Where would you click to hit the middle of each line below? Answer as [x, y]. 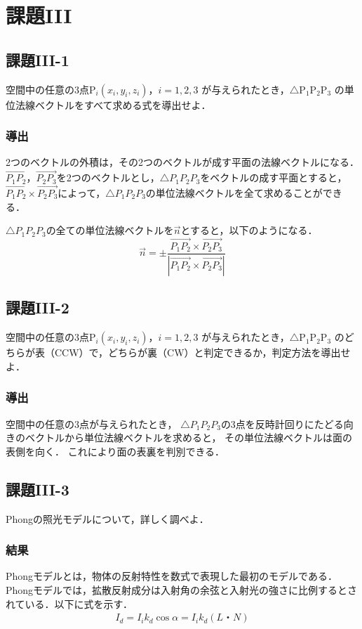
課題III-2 [38, 307]
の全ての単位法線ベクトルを [110, 230]
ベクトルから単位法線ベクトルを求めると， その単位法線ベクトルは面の [189, 437]
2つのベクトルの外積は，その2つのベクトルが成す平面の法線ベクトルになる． [182, 162]
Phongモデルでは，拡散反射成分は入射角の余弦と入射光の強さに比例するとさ [182, 589]
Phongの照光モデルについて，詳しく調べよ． [107, 518]
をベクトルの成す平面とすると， [274, 177]
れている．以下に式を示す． [69, 603]
